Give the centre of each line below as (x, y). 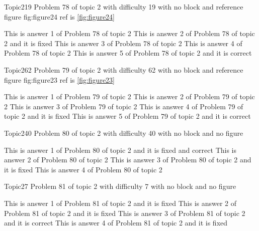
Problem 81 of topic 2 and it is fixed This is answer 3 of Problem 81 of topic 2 (125, 213)
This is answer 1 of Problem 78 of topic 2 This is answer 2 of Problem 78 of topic (129, 33)
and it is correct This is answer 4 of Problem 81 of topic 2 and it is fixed (116, 223)
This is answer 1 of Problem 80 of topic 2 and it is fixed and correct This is (120, 150)
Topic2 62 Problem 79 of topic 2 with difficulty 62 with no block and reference (124, 69)
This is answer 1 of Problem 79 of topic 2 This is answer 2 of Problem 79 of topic (129, 96)
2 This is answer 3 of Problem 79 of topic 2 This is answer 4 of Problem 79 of (124, 106)
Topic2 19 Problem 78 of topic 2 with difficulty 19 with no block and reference (124, 7)
